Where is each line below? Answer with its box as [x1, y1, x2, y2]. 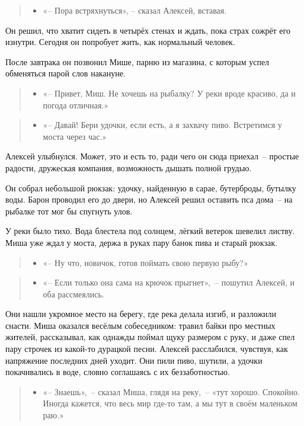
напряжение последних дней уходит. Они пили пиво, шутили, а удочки [5, 354, 263, 366]
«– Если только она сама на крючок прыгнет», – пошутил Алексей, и [43, 276, 295, 289]
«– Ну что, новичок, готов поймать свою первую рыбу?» [43, 256, 248, 268]
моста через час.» [43, 130, 107, 142]
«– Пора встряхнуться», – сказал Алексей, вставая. [43, 4, 227, 16]
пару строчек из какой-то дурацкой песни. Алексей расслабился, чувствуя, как [5, 342, 288, 355]
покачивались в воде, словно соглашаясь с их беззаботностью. [5, 366, 230, 378]
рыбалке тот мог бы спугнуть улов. [5, 204, 133, 217]
